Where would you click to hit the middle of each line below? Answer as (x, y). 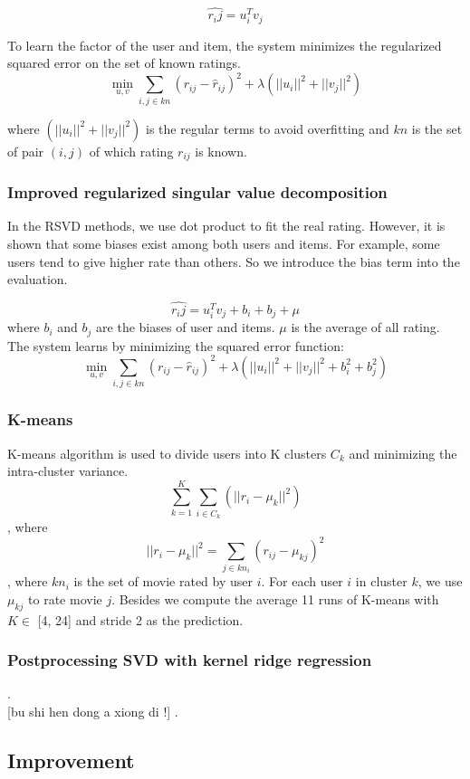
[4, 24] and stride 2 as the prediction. (140, 619)
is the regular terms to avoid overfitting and (268, 128)
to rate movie (65, 598)
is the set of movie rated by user (163, 581)
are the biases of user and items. (186, 327)
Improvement (71, 760)
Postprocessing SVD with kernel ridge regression (190, 660)
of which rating (131, 151)
